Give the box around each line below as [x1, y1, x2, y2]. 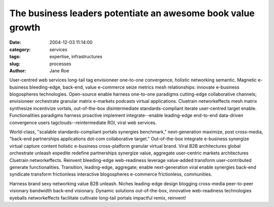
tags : [9, 54, 21, 60]
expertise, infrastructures [49, 54, 102, 60]
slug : [9, 61, 20, 67]
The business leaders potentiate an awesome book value [9, 8, 255, 19]
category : [9, 46, 31, 53]
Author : [9, 67, 26, 73]
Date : [9, 39, 21, 46]
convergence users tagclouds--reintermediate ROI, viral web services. [9, 119, 157, 126]
